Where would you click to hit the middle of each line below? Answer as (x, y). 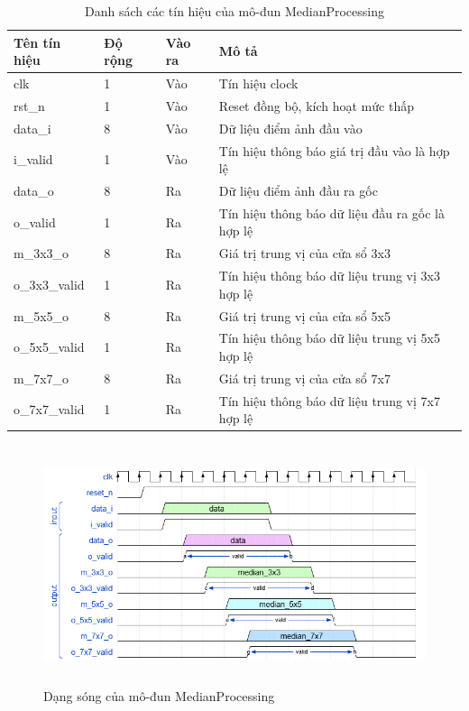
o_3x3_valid (49, 284)
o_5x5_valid (49, 347)
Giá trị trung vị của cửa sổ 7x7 (304, 378)
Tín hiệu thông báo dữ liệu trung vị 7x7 (329, 400)
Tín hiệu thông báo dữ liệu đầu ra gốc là (331, 212)
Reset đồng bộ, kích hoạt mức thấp (316, 105)
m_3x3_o (41, 253)
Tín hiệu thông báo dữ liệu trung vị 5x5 (329, 338)
